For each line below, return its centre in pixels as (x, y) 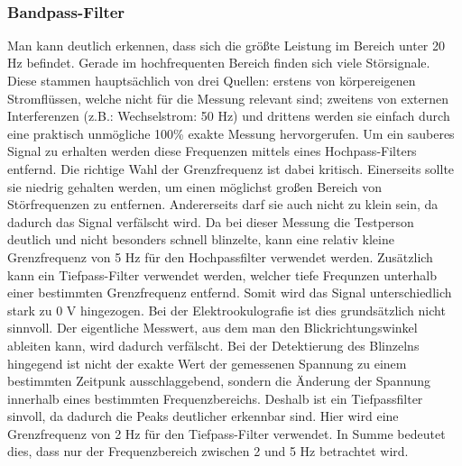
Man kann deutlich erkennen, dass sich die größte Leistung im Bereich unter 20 (226, 45)
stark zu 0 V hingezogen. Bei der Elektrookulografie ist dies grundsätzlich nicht (226, 310)
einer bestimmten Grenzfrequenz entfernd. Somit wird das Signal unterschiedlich (230, 292)
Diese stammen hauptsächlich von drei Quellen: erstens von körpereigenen (212, 80)
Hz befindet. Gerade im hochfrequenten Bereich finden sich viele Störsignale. (219, 63)
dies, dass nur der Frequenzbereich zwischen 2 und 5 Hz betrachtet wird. (208, 451)
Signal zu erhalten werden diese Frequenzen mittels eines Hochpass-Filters (212, 151)
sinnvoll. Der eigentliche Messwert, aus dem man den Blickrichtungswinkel (213, 328)
